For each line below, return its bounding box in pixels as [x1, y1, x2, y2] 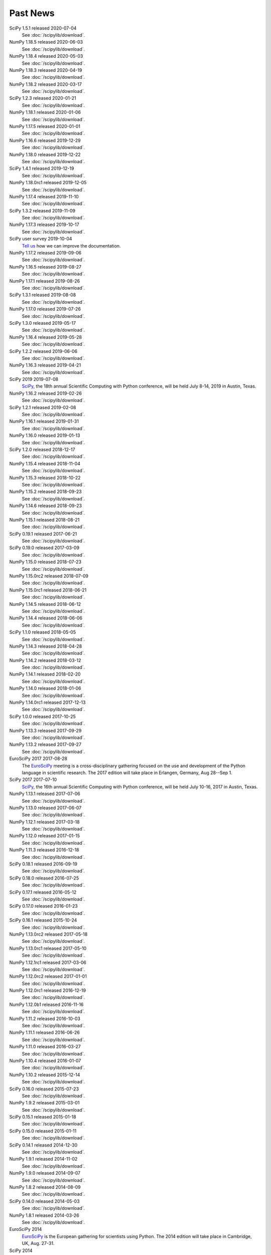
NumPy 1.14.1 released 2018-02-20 [9, 671, 81, 677]
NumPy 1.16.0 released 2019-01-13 [9, 432, 80, 439]
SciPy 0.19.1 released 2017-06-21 [9, 531, 77, 537]
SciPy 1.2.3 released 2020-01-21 [9, 95, 76, 101]
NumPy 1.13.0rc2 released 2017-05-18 [9, 931, 88, 937]
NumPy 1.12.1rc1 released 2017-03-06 [9, 959, 86, 965]
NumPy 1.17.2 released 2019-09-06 [9, 250, 82, 256]
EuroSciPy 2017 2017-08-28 [9, 756, 68, 762]
